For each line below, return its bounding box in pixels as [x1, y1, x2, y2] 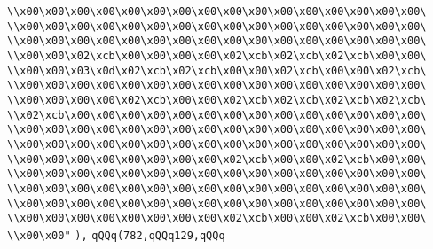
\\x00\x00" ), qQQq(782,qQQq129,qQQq [7, 229, 225, 242]
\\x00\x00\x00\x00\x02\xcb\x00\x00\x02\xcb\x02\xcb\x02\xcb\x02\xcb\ [7, 93, 427, 106]
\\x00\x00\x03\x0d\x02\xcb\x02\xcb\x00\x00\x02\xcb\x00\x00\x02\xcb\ [7, 64, 427, 77]
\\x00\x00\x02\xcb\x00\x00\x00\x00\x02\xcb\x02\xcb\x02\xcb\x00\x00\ [7, 49, 427, 62]
